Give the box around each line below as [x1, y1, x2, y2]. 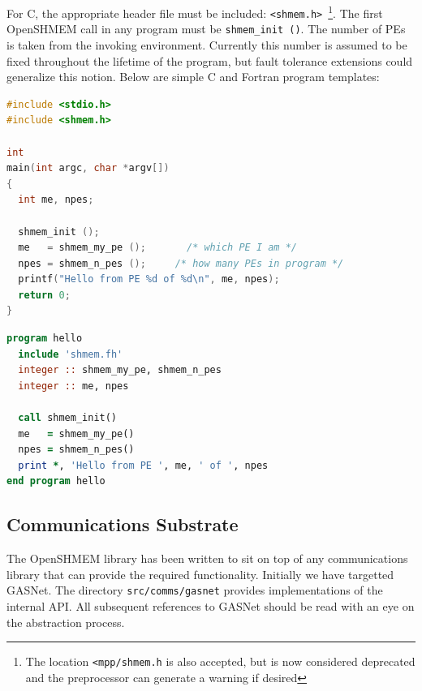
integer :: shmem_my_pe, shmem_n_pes [18, 364, 222, 376]
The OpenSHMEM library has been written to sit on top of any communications [6, 550, 408, 567]
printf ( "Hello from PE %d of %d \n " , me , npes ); [18, 273, 280, 285]
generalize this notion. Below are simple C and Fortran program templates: [6, 68, 380, 85]
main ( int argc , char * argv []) [6, 162, 170, 174]
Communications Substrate [6, 512, 239, 537]
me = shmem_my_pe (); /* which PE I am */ [18, 242, 298, 254]
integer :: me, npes [18, 380, 129, 392]
